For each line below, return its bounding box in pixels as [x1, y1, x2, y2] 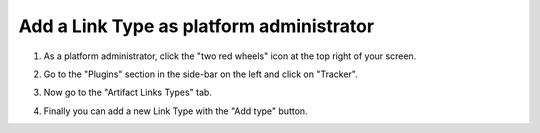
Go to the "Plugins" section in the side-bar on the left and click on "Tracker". [43, 68, 359, 80]
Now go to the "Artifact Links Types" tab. [43, 86, 212, 99]
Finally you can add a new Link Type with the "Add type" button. [43, 105, 309, 117]
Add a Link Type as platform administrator [18, 15, 375, 37]
